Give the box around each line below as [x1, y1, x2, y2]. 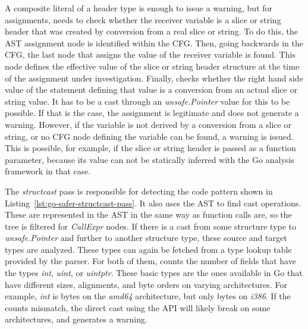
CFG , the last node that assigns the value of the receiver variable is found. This [5, 48, 296, 61]
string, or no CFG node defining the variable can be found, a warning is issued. [5, 130, 294, 142]
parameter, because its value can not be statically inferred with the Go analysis [5, 153, 294, 165]
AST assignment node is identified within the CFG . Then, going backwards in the [5, 36, 303, 49]
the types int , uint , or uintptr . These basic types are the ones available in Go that [5, 267, 303, 279]
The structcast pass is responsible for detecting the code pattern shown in [5, 184, 273, 197]
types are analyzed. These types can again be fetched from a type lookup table [5, 243, 292, 255]
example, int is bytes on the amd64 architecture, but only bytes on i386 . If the [5, 290, 291, 302]
